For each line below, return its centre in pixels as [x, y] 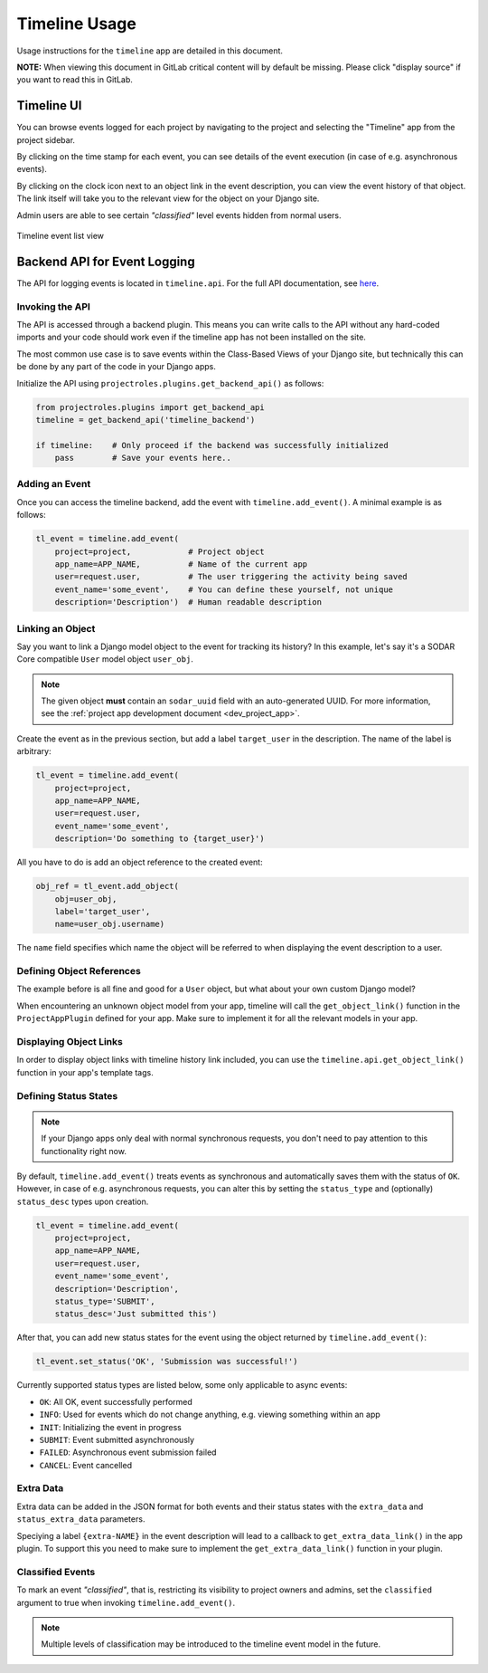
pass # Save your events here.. [143, 458]
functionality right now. [84, 1151]
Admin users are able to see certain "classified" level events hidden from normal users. [179, 215]
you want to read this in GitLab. [75, 80]
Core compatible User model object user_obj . [105, 659]
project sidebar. [46, 139]
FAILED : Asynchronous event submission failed [128, 1452]
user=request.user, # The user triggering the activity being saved [231, 577]
